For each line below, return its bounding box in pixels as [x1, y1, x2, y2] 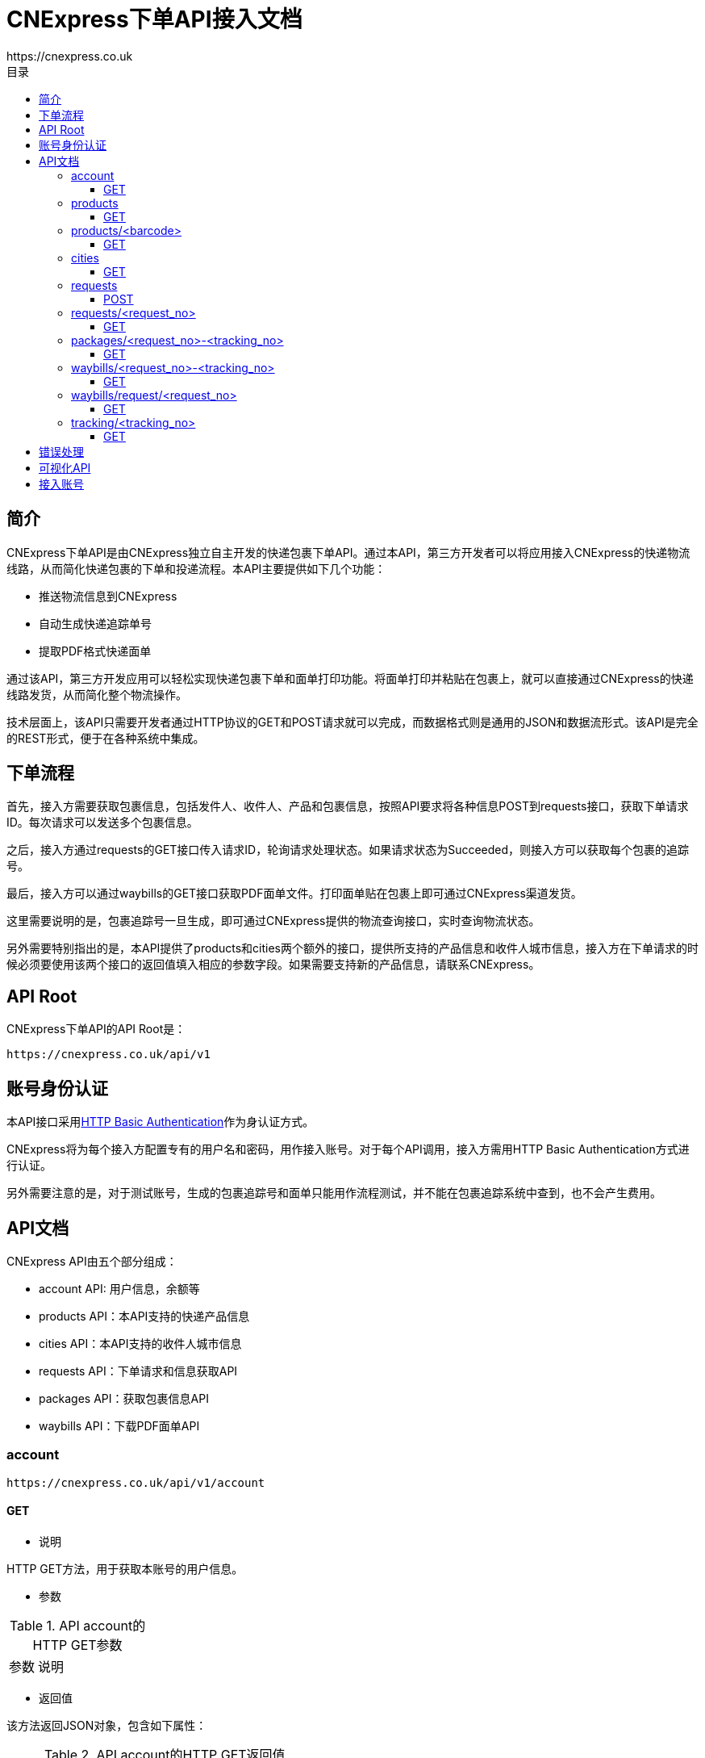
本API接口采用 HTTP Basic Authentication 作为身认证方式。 [6, 1115, 315, 1129]
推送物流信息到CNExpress [39, 588, 177, 603]
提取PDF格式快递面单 [39, 643, 152, 658]
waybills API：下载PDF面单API [39, 1418, 200, 1433]
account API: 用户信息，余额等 [39, 1281, 200, 1295]
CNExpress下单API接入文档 [6, 6, 302, 33]
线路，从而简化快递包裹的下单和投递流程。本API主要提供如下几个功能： [6, 561, 386, 576]
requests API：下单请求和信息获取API [39, 1363, 238, 1378]
